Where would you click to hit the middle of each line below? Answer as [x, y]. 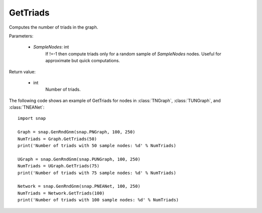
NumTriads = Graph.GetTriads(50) [57, 139]
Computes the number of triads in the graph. [54, 27]
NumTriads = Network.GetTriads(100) [61, 193]
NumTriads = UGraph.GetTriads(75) [58, 166]
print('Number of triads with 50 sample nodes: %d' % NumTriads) [97, 146]
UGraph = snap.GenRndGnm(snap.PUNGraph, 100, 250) [79, 159]
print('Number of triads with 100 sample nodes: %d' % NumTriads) [98, 200]
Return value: [22, 72]
